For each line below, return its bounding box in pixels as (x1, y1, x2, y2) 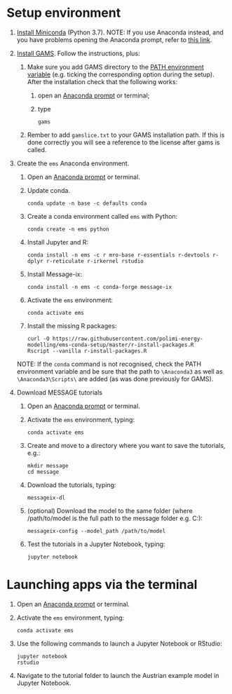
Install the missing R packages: (27, 321, 117, 330)
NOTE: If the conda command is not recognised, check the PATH (16, 360, 201, 368)
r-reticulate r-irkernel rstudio (46, 257, 144, 264)
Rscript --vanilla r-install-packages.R (27, 347, 147, 355)
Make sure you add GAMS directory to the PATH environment (27, 62, 205, 71)
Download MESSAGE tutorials (16, 388, 103, 397)
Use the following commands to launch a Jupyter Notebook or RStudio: (16, 639, 222, 648)
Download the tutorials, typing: (27, 480, 116, 489)
